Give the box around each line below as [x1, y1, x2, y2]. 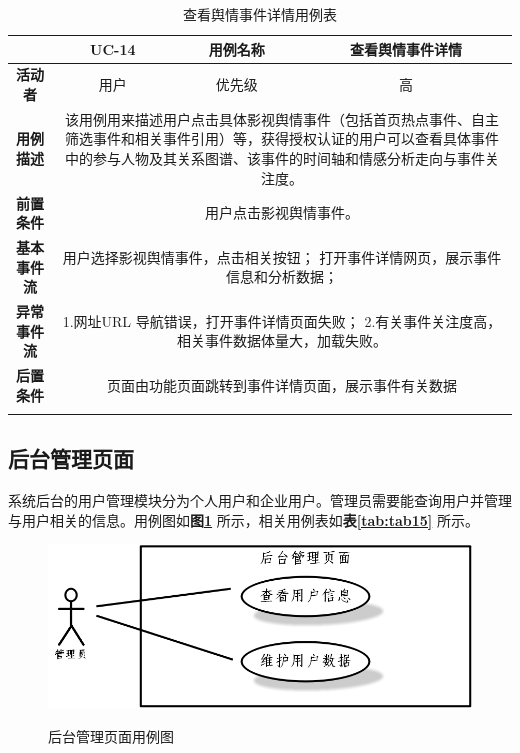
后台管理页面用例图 [48, 725, 174, 746]
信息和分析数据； [226, 266, 339, 287]
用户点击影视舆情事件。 [205, 202, 360, 223]
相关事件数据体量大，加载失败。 [177, 330, 388, 351]
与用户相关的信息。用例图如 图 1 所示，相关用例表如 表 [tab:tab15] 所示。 [8, 509, 479, 530]
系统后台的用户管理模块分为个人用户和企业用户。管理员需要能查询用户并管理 [8, 490, 512, 511]
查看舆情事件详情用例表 [183, 4, 337, 24]
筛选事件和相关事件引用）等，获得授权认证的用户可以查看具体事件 [65, 128, 500, 149]
